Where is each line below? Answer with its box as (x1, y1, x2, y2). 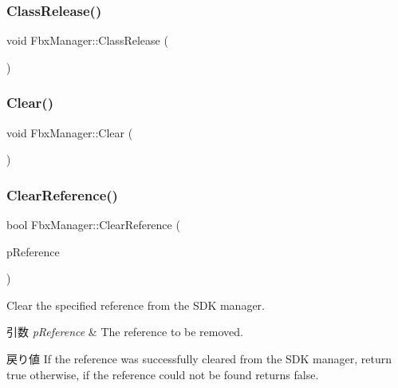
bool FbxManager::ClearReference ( (6, 216, 180, 233)
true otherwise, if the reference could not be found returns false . (6, 366, 319, 382)
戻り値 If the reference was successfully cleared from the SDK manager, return (6, 350, 392, 366)
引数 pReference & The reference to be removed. (6, 323, 243, 340)
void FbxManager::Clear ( (6, 124, 133, 141)
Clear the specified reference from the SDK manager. (6, 296, 266, 313)
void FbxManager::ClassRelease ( (6, 32, 168, 49)
